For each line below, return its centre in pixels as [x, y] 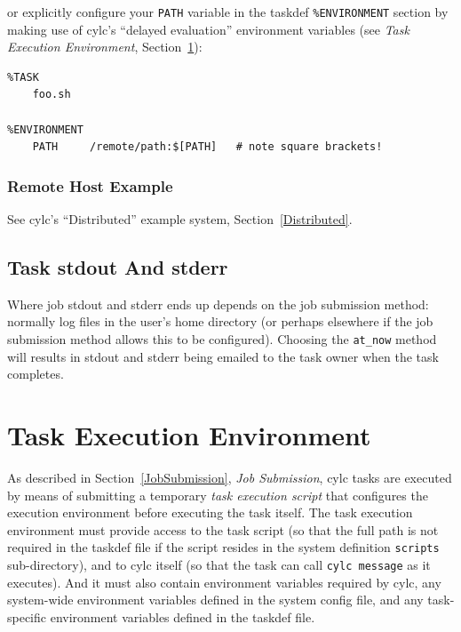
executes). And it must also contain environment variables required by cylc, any [224, 582]
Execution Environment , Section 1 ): [105, 47]
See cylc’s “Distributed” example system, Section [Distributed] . [180, 219]
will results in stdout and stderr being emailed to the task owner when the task [223, 356]
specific [27, 616]
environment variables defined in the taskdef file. [183, 616]
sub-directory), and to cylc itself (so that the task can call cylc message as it [219, 565]
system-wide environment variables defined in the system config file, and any [215, 600]
